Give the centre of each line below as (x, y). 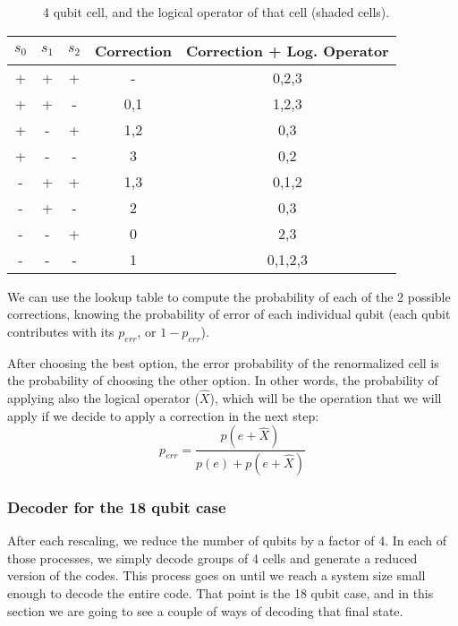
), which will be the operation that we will (326, 397)
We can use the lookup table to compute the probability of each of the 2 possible (229, 296)
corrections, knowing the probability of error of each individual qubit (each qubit (229, 314)
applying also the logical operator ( (103, 397)
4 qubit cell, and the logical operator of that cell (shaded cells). (216, 12)
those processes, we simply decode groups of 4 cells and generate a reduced (212, 557)
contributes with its (61, 331)
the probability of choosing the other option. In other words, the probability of (223, 380)
